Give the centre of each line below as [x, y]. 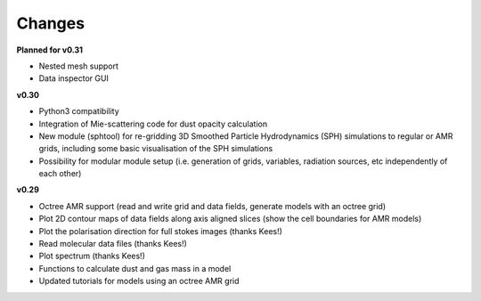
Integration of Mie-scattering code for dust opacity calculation [153, 124]
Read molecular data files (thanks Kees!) [113, 244]
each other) [60, 174]
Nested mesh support [79, 66]
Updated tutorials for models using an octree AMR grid [139, 281]
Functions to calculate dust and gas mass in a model [135, 268]
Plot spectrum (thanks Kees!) [92, 256]
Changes [50, 23]
